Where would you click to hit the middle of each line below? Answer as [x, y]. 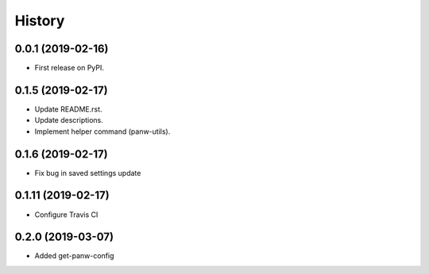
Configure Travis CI [66, 215]
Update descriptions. [69, 120]
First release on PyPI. [70, 68]
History [40, 21]
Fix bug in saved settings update [88, 173]
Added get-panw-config [74, 256]
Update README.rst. [68, 109]
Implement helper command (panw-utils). [102, 131]
